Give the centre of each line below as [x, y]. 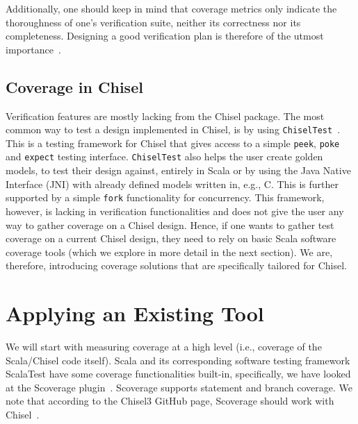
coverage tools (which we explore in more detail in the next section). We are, [169, 252]
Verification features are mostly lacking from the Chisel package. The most [165, 116]
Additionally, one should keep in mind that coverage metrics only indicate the [171, 8]
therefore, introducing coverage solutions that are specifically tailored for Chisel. [176, 265]
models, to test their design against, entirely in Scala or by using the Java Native [178, 170]
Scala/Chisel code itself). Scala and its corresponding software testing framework [178, 360]
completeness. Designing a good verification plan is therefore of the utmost [165, 36]
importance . [33, 49]
